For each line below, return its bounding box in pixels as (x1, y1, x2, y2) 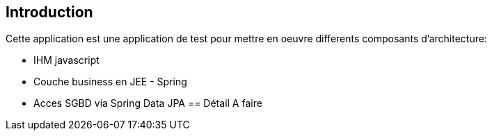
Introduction (6, 3, 93, 21)
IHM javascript (33, 54, 100, 67)
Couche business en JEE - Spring (33, 76, 187, 88)
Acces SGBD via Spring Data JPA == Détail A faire (33, 97, 262, 110)
